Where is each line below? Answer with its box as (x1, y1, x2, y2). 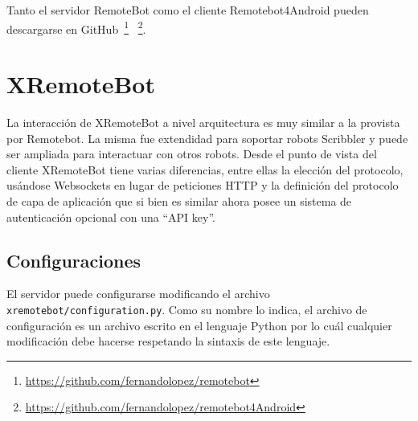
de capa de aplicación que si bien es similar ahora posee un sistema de (6, 192, 352, 209)
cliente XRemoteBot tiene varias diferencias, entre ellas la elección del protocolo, (6, 161, 404, 178)
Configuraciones (6, 247, 141, 272)
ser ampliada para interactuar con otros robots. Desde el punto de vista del (6, 145, 377, 162)
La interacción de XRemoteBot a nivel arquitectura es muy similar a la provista (6, 113, 400, 130)
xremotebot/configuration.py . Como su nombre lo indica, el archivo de (6, 300, 367, 317)
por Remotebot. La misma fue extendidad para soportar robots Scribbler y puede (6, 129, 408, 146)
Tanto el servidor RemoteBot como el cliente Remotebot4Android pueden (6, 2, 369, 18)
